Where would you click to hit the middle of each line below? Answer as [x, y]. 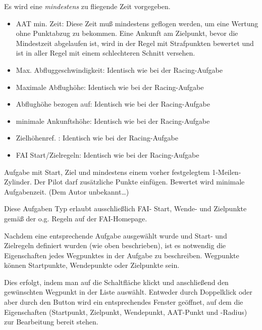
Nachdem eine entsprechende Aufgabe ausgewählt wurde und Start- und [116, 235]
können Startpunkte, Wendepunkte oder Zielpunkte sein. [92, 265]
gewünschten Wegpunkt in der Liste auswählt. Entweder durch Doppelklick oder [128, 292]
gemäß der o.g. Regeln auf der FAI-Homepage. [76, 218]
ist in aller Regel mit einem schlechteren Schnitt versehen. [106, 53]
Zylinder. [18, 182]
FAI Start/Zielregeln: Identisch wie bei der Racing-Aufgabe [108, 154]
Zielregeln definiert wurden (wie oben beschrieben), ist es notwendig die [115, 245]
